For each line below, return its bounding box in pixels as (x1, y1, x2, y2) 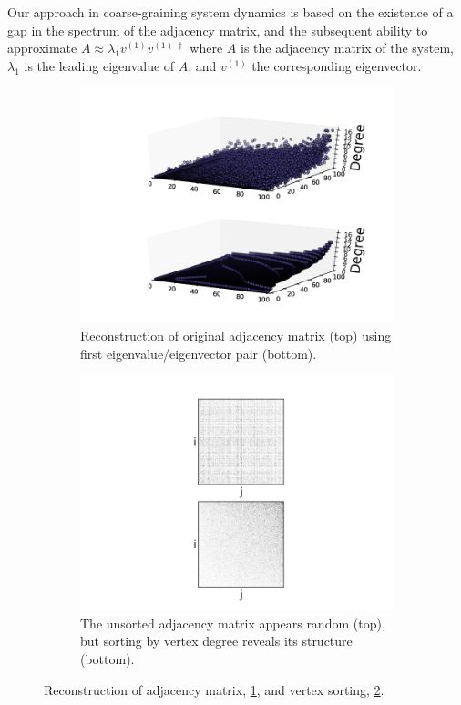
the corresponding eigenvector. (251, 56, 422, 75)
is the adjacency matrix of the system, (241, 38, 454, 57)
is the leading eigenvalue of (24, 56, 175, 75)
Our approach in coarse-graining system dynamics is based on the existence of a (7, 3, 454, 21)
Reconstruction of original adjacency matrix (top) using (80, 325, 392, 344)
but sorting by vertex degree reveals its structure (80, 631, 353, 650)
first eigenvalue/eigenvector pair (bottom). (80, 343, 317, 363)
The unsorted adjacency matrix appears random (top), (80, 613, 385, 632)
